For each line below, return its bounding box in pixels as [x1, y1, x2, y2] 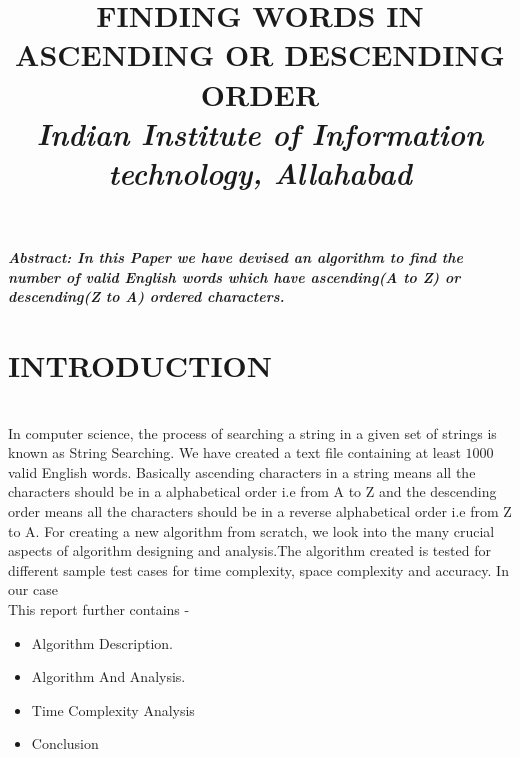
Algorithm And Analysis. [31, 666, 186, 687]
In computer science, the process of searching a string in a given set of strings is [8, 422, 497, 443]
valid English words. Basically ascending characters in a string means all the [8, 461, 476, 482]
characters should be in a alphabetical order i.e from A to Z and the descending [8, 481, 497, 502]
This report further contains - [8, 598, 190, 619]
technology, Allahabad [108, 151, 412, 193]
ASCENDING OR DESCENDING [15, 34, 505, 75]
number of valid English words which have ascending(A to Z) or [8, 266, 461, 287]
